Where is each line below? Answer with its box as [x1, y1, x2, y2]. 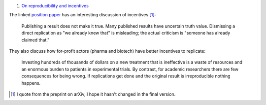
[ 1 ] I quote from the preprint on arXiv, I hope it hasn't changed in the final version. [10, 91, 176, 97]
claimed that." [21, 37, 50, 43]
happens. [21, 80, 41, 86]
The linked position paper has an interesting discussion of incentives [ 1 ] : [9, 12, 156, 18]
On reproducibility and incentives [21, 3, 89, 8]
